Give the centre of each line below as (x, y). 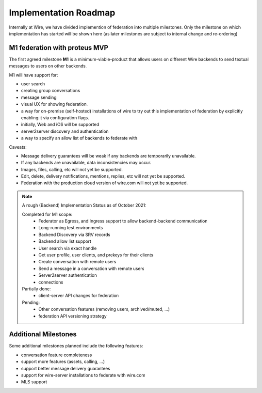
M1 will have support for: (33, 75)
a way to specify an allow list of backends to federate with (79, 138)
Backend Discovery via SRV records (74, 235)
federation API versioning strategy (73, 316)
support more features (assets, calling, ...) (63, 362)
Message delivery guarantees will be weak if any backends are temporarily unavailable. (108, 156)
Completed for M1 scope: (47, 214)
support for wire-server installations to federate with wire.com (83, 375)
